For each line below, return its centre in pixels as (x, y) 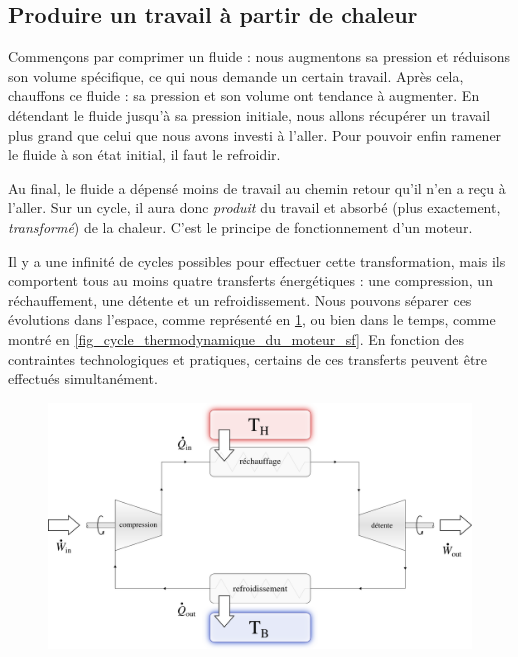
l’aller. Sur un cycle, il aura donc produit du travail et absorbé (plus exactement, (254, 207)
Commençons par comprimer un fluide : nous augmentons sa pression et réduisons (259, 56)
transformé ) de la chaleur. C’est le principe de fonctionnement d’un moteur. (240, 226)
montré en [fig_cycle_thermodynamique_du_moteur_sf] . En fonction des (236, 338)
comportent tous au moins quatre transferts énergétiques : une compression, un (250, 280)
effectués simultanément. (83, 378)
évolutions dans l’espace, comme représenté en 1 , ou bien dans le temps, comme (252, 319)
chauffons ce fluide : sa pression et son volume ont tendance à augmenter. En (244, 95)
